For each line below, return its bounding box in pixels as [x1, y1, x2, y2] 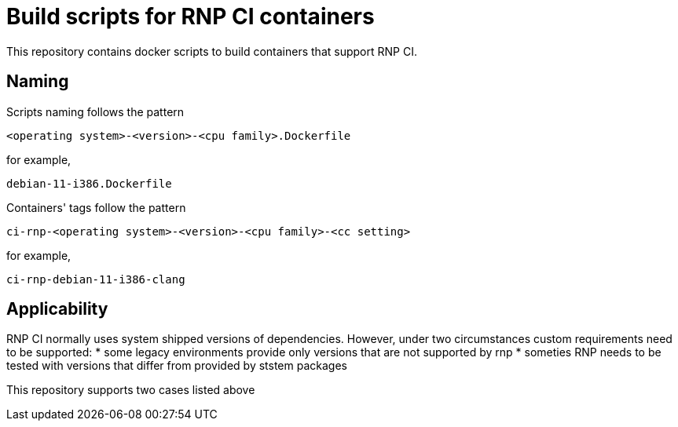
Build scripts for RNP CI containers [6, 3, 375, 30]
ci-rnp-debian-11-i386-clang [6, 272, 185, 286]
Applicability [6, 299, 108, 319]
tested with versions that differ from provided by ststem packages [6, 359, 347, 373]
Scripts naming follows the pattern [6, 104, 185, 119]
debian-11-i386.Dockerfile [6, 177, 172, 190]
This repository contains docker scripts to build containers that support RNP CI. [6, 44, 417, 58]
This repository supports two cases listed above [6, 383, 255, 397]
